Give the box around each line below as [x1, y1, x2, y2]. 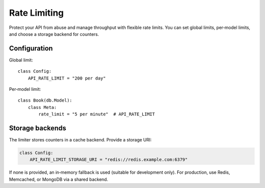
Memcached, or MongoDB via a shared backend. [9, 176, 108, 182]
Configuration [9, 44, 53, 53]
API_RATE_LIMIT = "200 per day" [27, 75, 106, 81]
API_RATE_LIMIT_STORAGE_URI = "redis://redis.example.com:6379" [29, 157, 188, 162]
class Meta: [27, 105, 57, 110]
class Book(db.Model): [18, 98, 73, 103]
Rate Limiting [9, 7, 64, 18]
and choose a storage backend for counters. [9, 31, 99, 37]
